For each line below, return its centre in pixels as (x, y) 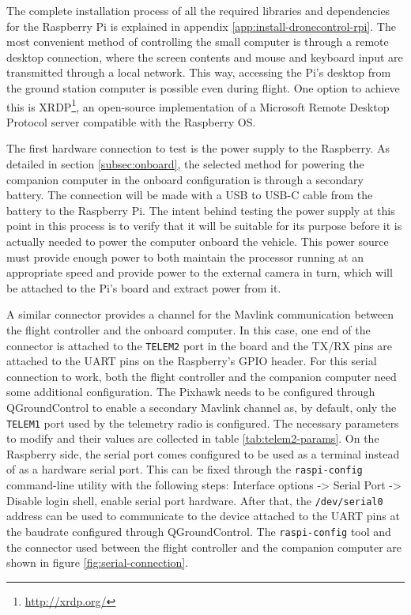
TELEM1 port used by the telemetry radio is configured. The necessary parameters (203, 423)
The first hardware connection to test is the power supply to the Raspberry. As (198, 148)
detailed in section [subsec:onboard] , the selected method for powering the (185, 164)
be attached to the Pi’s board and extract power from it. (144, 287)
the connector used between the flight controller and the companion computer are (204, 547)
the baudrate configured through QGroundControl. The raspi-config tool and (199, 531)
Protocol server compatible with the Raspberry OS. (131, 121)
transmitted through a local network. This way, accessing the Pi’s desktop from (199, 72)
